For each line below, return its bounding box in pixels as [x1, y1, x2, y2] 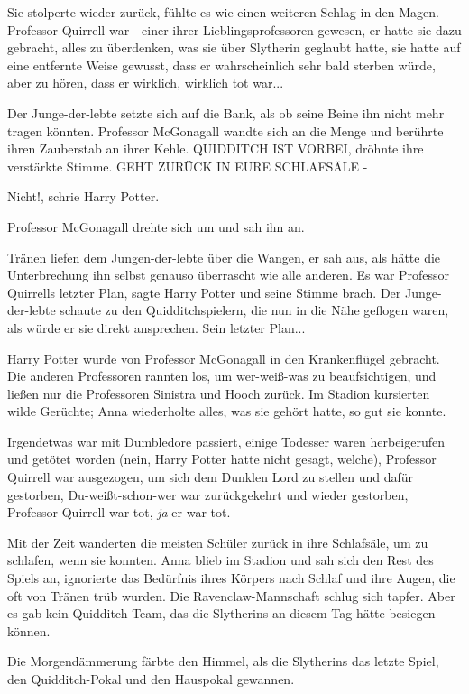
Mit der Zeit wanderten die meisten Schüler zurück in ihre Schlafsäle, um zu [7, 532, 428, 551]
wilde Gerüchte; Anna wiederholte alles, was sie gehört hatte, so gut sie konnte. [7, 402, 446, 421]
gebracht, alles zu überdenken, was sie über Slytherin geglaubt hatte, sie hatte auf [7, 38, 461, 57]
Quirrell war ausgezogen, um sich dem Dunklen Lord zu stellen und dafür [7, 467, 414, 486]
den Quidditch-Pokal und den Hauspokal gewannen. [7, 670, 295, 688]
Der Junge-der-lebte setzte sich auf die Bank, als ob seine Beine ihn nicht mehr [7, 103, 445, 122]
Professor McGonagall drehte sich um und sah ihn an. [7, 217, 305, 236]
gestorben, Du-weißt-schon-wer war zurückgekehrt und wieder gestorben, [7, 485, 409, 504]
